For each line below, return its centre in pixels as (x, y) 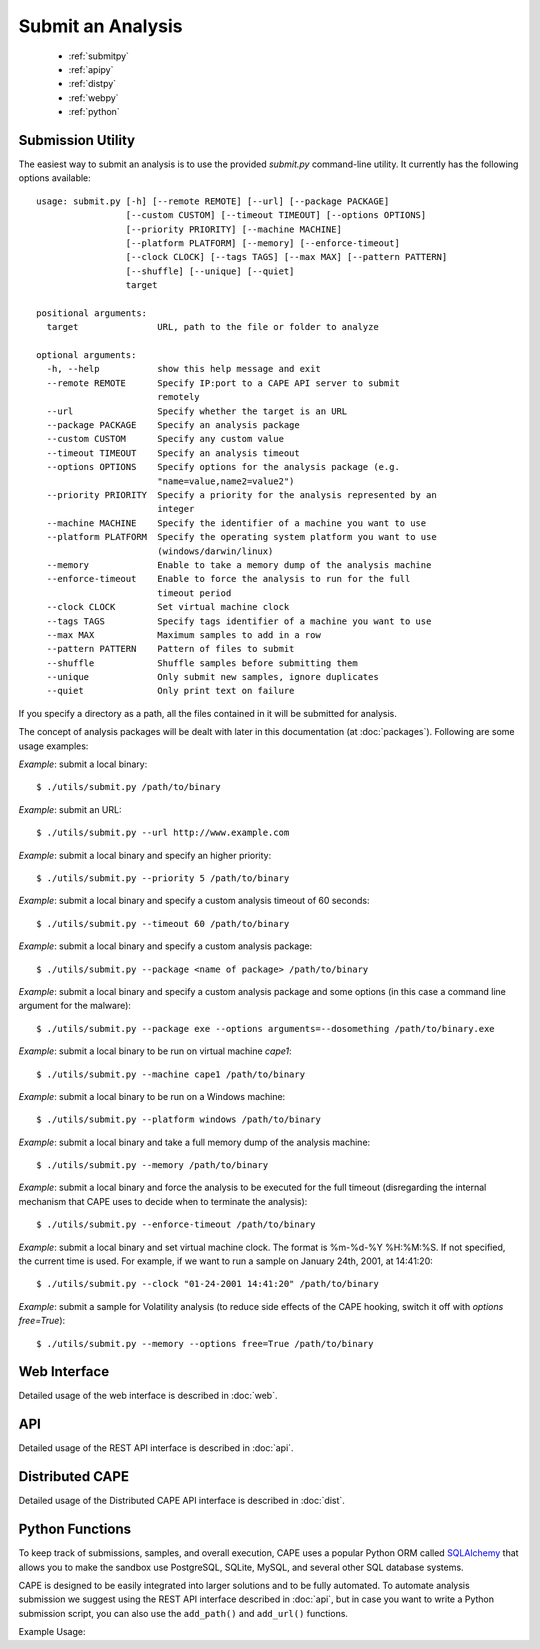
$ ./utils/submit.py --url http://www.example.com (163, 833)
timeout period (194, 593)
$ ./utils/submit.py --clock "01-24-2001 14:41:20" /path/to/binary (207, 1284)
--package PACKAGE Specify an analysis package (173, 425)
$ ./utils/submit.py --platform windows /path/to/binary (179, 1119)
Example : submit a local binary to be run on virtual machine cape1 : (155, 1051)
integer (175, 509)
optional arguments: (86, 355)
